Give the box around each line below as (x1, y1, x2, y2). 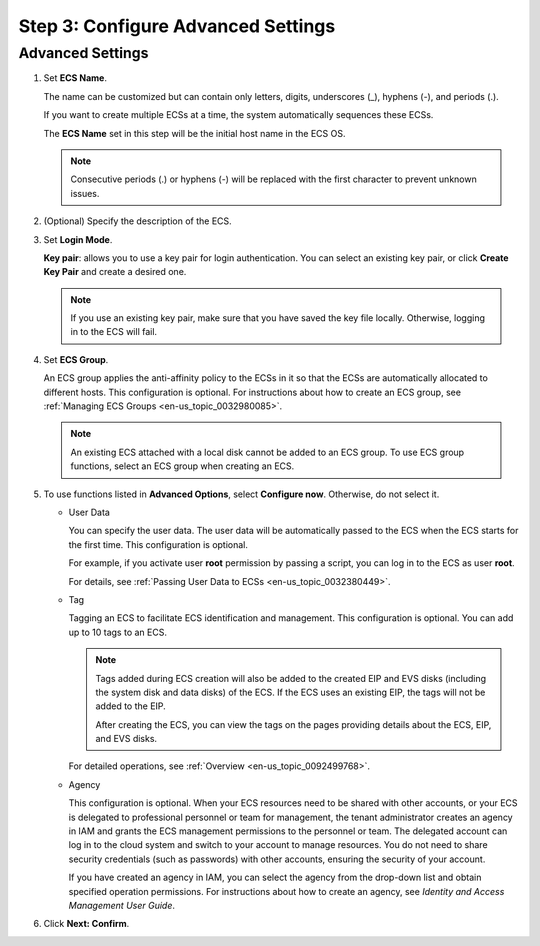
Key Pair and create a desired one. (43, 266, 187, 278)
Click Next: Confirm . (43, 918, 130, 930)
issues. (70, 187, 100, 199)
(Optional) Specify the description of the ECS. (43, 215, 232, 227)
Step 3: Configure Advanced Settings (18, 15, 336, 37)
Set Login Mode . (43, 233, 113, 245)
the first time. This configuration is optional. (68, 538, 249, 550)
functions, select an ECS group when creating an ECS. (70, 460, 295, 472)
